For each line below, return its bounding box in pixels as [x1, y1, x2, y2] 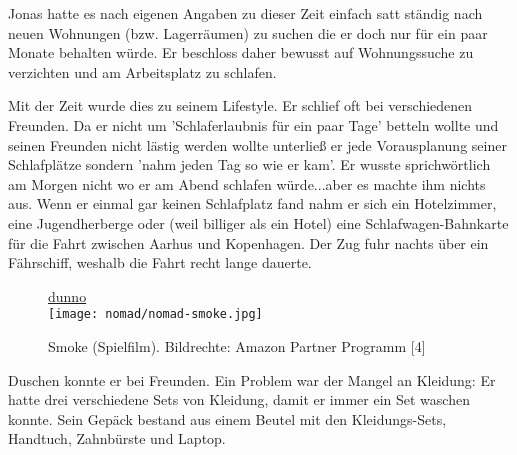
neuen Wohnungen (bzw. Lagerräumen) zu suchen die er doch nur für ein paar [8, 22, 488, 43]
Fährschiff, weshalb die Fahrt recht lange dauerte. [8, 252, 312, 273]
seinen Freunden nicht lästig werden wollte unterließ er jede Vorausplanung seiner [8, 134, 507, 155]
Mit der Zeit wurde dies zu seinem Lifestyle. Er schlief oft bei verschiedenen [8, 95, 473, 116]
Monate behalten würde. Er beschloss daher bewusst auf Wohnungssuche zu [8, 42, 474, 63]
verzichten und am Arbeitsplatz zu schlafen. [8, 61, 277, 82]
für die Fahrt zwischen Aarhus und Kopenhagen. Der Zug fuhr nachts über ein [8, 232, 489, 253]
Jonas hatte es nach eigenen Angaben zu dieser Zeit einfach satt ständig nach [8, 3, 483, 23]
